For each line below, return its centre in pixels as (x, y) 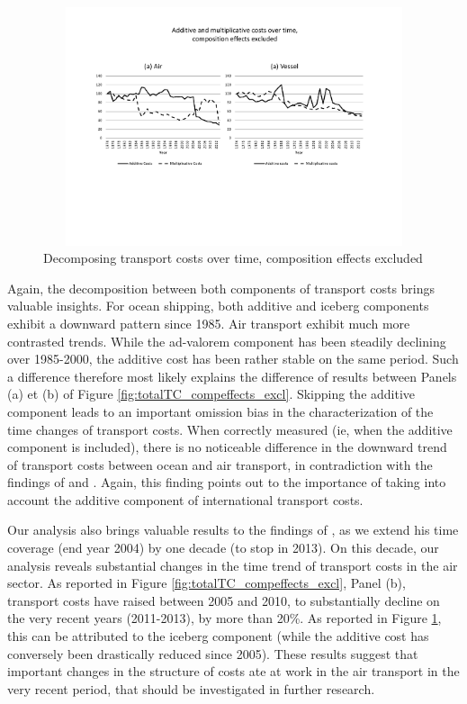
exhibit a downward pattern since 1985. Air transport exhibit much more (209, 323)
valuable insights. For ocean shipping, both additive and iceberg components (218, 306)
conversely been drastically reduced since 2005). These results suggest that (213, 653)
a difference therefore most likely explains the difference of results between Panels (232, 376)
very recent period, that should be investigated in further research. (191, 688)
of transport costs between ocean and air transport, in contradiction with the (220, 464)
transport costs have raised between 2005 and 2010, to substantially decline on (224, 600)
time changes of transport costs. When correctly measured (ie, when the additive (230, 429)
